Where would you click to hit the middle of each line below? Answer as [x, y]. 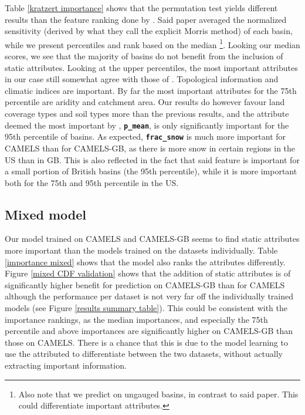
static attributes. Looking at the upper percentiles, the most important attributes [151, 67]
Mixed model [45, 214]
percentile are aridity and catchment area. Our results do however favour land [145, 102]
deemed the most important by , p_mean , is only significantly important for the [147, 125]
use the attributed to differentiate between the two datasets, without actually [144, 354]
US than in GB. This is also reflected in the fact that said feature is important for [152, 159]
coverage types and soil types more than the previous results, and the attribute [147, 113]
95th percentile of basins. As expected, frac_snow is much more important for [145, 136]
